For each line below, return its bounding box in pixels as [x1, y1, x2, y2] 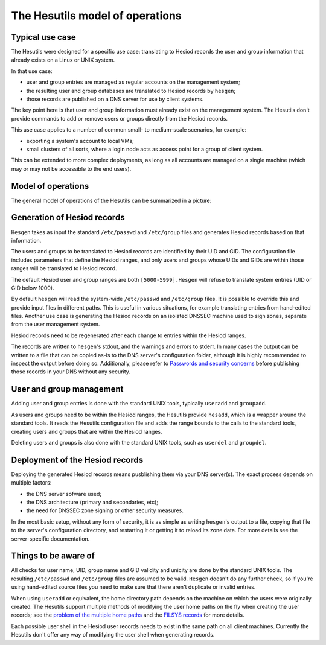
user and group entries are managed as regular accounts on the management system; [26, 78, 241, 86]
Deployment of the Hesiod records [11, 454, 144, 465]
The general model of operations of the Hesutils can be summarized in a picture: [11, 197, 212, 204]
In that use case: [11, 67, 53, 75]
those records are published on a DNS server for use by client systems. [26, 95, 204, 103]
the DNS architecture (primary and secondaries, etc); [26, 498, 158, 506]
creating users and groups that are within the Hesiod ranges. [11, 428, 162, 435]
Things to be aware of [11, 551, 95, 561]
